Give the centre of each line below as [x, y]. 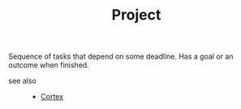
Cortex [52, 97]
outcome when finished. [49, 65]
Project [136, 15]
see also [22, 81]
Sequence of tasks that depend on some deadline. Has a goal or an [121, 57]
